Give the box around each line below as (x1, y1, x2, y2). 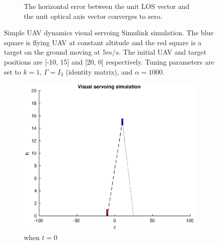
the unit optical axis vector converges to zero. (24, 10, 162, 21)
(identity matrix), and (66, 66, 133, 77)
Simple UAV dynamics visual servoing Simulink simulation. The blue (4, 27, 214, 38)
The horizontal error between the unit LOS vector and (24, 1, 190, 11)
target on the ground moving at (4, 47, 100, 57)
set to (4, 66, 21, 77)
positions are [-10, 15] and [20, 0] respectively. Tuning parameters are (4, 56, 215, 67)
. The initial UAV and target (119, 47, 207, 57)
